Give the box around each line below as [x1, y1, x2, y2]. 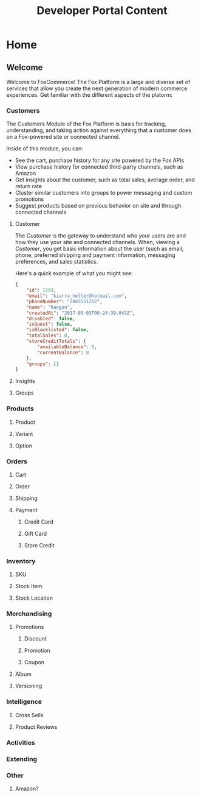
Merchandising [6, 609, 52, 618]
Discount [24, 635, 47, 642]
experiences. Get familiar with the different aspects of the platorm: [6, 91, 173, 98]
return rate [15, 183, 43, 190]
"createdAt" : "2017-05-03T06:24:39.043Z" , [26, 310, 135, 316]
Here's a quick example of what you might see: [15, 270, 133, 277]
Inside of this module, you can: [6, 145, 84, 152]
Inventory [6, 556, 36, 565]
